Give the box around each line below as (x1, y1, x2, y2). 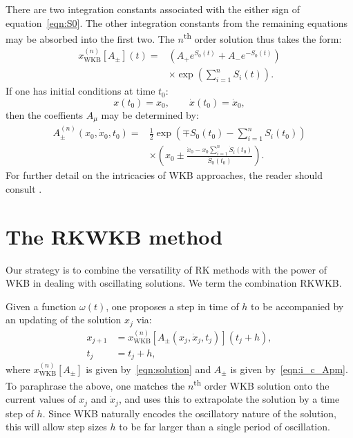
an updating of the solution (6, 312, 122, 327)
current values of (6, 392, 76, 406)
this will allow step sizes (6, 419, 107, 434)
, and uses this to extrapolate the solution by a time (118, 392, 340, 406)
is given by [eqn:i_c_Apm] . (230, 361, 348, 376)
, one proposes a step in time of (106, 298, 239, 313)
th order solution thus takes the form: (183, 30, 342, 46)
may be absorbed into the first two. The (6, 31, 175, 46)
